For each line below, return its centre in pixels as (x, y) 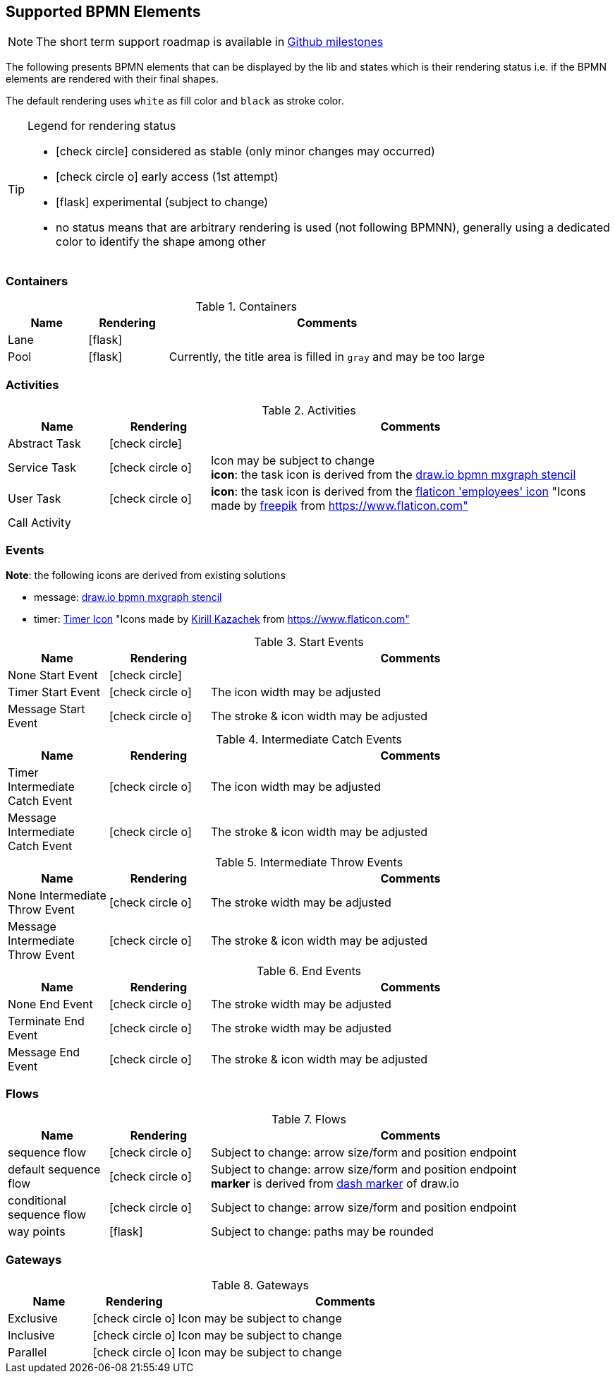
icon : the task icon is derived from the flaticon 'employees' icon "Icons (398, 491)
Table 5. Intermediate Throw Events (309, 862)
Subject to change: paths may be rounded (322, 1232)
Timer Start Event (54, 692)
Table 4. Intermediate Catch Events (309, 739)
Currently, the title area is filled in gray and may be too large (327, 357)
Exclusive (33, 1319)
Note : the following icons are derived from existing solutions (146, 575)
